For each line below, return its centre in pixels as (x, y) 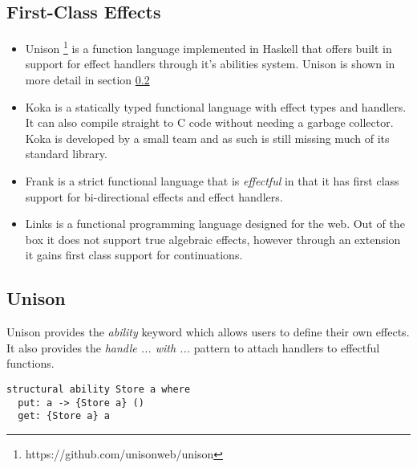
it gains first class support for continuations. (134, 255)
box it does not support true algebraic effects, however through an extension (213, 239)
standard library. (66, 154)
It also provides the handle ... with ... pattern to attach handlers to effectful (193, 347)
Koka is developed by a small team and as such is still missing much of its (207, 138)
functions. (30, 363)
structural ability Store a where (99, 389)
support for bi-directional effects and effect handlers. (154, 196)
